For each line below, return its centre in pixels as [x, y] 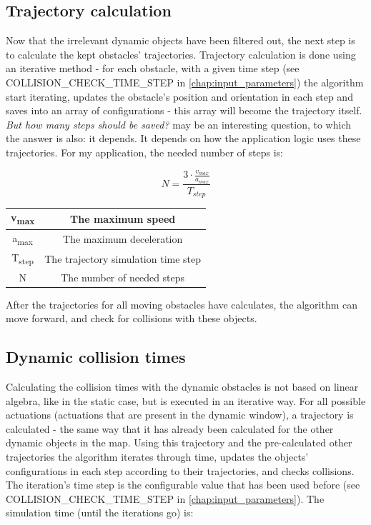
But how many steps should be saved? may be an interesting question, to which [179, 124]
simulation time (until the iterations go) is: [100, 512]
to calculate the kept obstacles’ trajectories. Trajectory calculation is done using [181, 54]
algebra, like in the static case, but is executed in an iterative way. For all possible [186, 400]
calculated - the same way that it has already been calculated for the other [170, 428]
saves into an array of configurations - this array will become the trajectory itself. [184, 110]
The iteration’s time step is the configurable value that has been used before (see [183, 485]
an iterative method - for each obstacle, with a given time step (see [153, 68]
